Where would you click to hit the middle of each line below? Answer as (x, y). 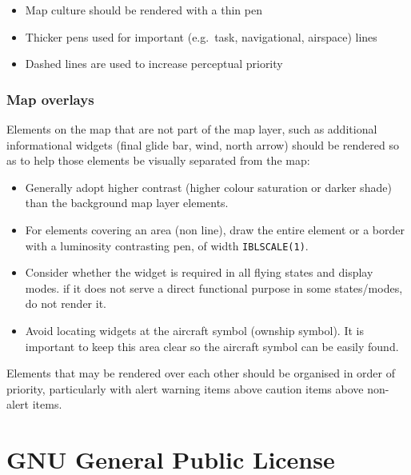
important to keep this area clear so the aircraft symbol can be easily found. (212, 346)
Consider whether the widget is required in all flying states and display (199, 272)
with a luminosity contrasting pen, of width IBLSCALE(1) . (167, 245)
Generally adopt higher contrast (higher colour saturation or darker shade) (208, 187)
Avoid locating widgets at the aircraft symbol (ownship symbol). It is (194, 330)
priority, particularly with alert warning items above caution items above (185, 388)
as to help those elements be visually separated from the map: (158, 160)
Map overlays (50, 99)
